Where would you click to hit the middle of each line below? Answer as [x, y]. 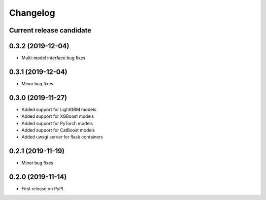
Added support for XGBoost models [58, 116]
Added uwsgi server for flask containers [62, 137]
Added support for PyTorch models [57, 123]
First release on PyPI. [43, 189]
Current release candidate [50, 30]
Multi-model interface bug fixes [53, 58]
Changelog [32, 13]
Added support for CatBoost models [58, 130]
